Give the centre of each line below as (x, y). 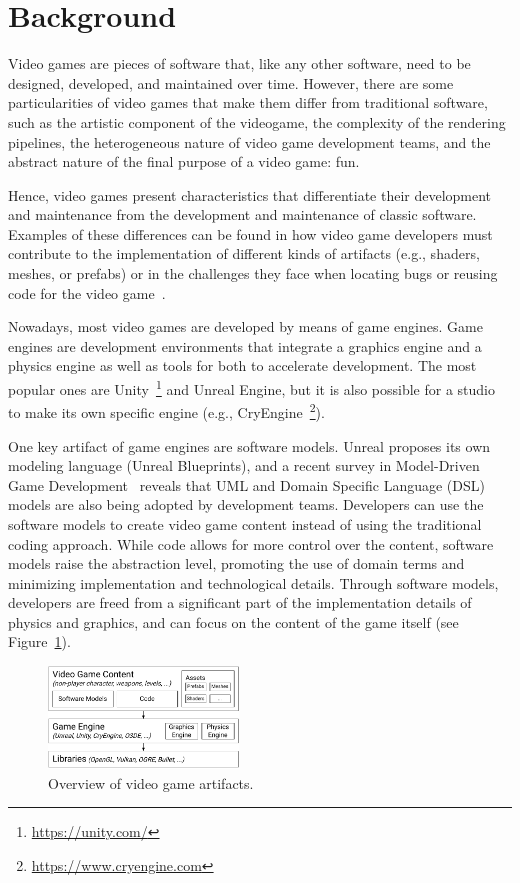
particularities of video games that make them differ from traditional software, (248, 102)
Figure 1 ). (39, 641)
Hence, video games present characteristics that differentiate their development (250, 194)
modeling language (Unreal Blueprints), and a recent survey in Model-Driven (244, 465)
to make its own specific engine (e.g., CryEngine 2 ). (166, 410)
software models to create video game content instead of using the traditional (245, 523)
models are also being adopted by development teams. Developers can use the (246, 504)
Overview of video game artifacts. (151, 782)
